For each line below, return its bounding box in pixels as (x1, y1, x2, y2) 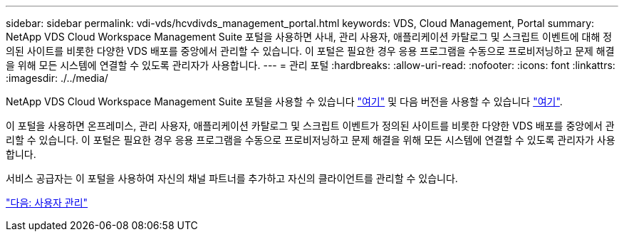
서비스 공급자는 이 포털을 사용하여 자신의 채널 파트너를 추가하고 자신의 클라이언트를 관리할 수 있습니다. (6, 172, 458, 184)
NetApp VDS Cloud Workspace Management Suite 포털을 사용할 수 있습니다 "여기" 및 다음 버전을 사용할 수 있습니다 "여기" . (6, 95, 563, 107)
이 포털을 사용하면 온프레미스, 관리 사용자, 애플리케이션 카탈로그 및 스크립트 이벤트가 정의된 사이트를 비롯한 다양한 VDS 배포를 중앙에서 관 (6, 120, 615, 132)
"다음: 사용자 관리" (6, 196, 88, 209)
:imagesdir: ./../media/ (6, 72, 108, 84)
